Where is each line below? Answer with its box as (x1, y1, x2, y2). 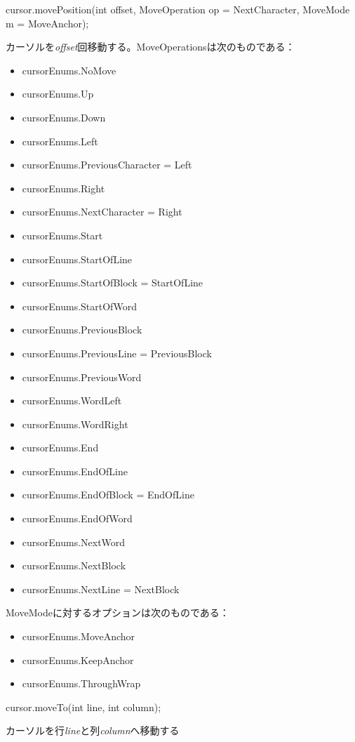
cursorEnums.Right (22, 180, 105, 195)
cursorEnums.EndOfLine (22, 463, 128, 478)
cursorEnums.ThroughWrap (22, 676, 141, 691)
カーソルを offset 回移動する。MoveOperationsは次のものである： (6, 39, 295, 54)
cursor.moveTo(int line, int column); (6, 699, 161, 714)
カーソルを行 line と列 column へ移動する (6, 723, 180, 738)
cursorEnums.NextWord (22, 534, 126, 549)
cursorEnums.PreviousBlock (22, 322, 142, 337)
